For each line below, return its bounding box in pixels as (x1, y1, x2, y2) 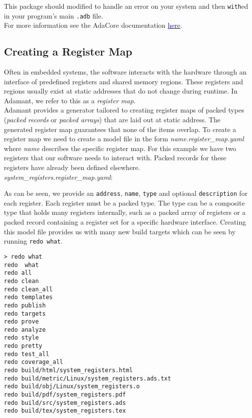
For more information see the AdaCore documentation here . (4, 20, 182, 30)
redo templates (4, 294, 53, 301)
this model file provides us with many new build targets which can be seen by (4, 226, 236, 236)
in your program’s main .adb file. (4, 10, 103, 20)
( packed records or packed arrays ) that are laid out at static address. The (4, 114, 221, 125)
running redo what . (4, 236, 63, 246)
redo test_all (4, 350, 50, 358)
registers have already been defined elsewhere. (4, 162, 140, 172)
